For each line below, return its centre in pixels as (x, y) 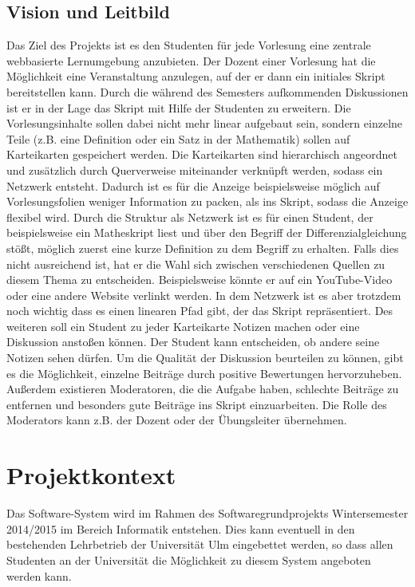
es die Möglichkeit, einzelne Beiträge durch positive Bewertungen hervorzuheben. (204, 373)
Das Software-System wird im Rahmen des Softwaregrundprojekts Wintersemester (207, 513)
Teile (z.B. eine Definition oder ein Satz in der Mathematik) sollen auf (178, 138)
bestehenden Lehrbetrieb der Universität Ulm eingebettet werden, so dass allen (200, 544)
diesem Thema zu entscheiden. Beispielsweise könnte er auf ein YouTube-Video (200, 280)
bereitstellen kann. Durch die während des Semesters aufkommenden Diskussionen (207, 91)
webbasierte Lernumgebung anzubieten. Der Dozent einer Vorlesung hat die (191, 60)
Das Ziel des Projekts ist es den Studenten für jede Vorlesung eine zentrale (189, 45)
